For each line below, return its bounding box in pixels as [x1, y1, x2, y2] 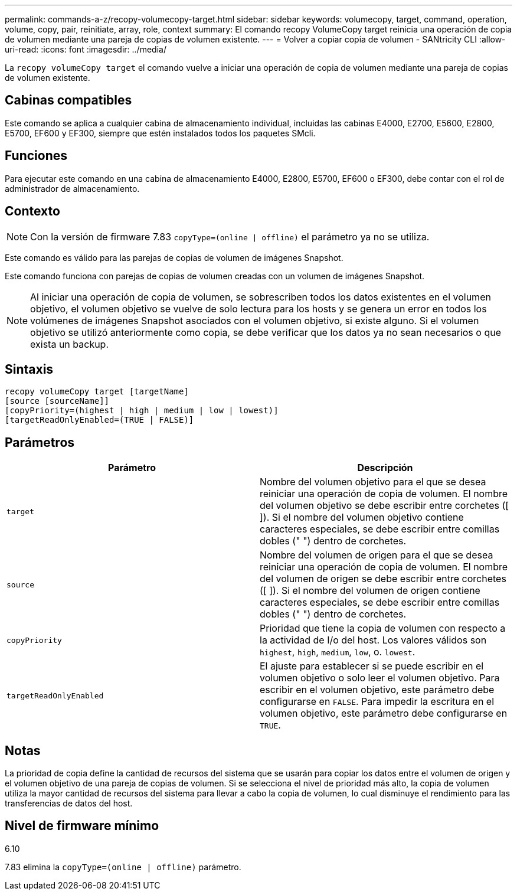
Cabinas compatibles [5, 93, 132, 108]
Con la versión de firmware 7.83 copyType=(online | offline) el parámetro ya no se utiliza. [30, 230, 430, 243]
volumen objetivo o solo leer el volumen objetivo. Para [260, 672, 500, 684]
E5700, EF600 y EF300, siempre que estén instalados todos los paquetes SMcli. [5, 128, 316, 138]
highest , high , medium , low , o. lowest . [260, 646, 415, 658]
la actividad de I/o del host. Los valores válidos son [260, 634, 487, 646]
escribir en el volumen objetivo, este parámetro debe [260, 684, 495, 696]
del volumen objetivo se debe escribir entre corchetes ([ [260, 499, 509, 512]
